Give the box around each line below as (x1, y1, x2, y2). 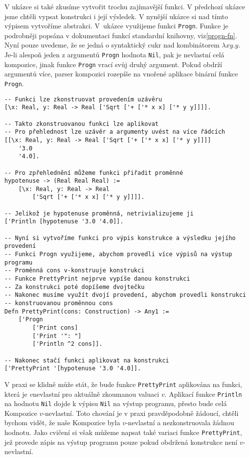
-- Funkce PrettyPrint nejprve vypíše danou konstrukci (4, 275, 190, 283)
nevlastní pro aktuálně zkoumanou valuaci (33, 388, 159, 399)
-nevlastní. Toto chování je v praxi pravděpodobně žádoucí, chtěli (43, 408, 239, 418)
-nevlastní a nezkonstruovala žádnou (125, 417, 234, 428)
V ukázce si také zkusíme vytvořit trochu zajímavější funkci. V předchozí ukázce (4, 1, 245, 11)
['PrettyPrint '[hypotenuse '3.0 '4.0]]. (4, 365, 141, 372)
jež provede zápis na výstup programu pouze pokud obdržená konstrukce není (4, 436, 238, 447)
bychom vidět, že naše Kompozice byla (4, 417, 120, 428)
